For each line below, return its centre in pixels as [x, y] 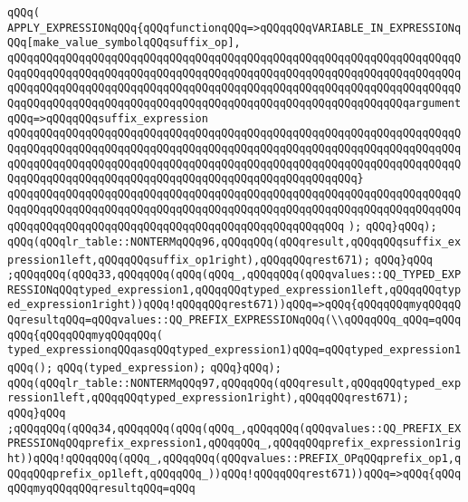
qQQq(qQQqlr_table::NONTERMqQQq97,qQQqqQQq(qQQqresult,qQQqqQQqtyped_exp [234, 383]
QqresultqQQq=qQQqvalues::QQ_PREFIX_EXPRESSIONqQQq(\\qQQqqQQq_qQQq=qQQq [234, 320]
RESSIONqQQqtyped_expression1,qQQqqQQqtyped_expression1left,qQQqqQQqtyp [234, 290]
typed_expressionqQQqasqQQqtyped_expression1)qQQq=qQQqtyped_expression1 [234, 350]
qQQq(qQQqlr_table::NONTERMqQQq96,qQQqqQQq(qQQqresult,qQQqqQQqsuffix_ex [234, 241]
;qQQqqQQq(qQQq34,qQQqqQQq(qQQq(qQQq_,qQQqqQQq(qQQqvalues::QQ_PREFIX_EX [234, 428]
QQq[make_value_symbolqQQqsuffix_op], [124, 43]
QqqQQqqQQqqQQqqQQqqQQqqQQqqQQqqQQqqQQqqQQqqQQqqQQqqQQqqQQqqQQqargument [234, 103]
